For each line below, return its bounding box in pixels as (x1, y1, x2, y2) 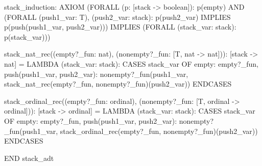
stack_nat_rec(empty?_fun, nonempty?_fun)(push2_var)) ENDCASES (4, 78, 232, 89)
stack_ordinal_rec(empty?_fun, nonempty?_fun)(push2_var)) (60, 125, 258, 136)
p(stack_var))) (4, 31, 51, 42)
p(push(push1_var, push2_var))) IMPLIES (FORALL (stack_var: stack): (4, 21, 236, 32)
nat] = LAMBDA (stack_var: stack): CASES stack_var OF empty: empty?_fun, (4, 58, 258, 69)
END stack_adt (4, 152, 54, 163)
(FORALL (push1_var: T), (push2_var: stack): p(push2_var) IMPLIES (4, 11, 231, 22)
